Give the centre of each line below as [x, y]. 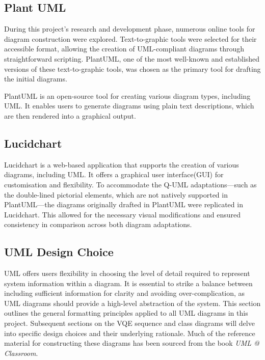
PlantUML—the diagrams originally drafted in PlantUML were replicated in [124, 204]
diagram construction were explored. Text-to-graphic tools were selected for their [130, 38]
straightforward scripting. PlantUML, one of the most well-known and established [132, 58]
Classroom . [21, 353]
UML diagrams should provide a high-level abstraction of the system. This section [132, 303]
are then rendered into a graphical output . [70, 115]
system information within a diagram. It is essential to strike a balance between [128, 283]
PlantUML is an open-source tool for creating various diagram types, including [127, 95]
